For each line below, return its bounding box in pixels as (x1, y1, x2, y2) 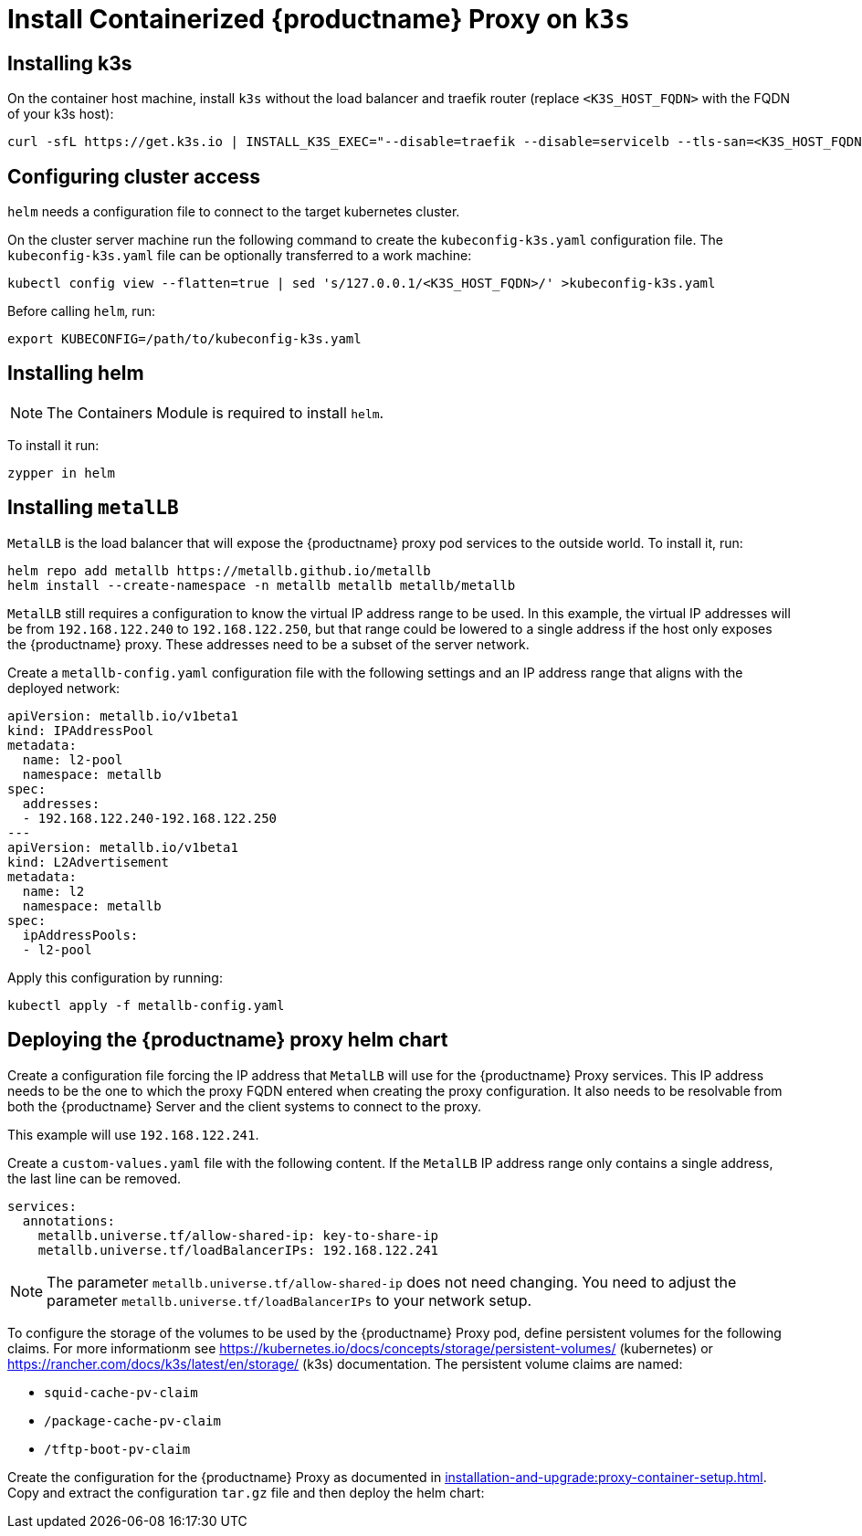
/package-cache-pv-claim (44, 1413, 221, 1428)
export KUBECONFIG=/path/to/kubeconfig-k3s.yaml (7, 331, 362, 347)
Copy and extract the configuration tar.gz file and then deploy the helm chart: (7, 1484, 485, 1500)
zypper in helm (7, 465, 116, 480)
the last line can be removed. (7, 1170, 182, 1186)
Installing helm (7, 362, 144, 385)
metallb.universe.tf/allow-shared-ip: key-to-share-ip (37, 1227, 439, 1243)
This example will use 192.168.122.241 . (7, 1126, 259, 1142)
